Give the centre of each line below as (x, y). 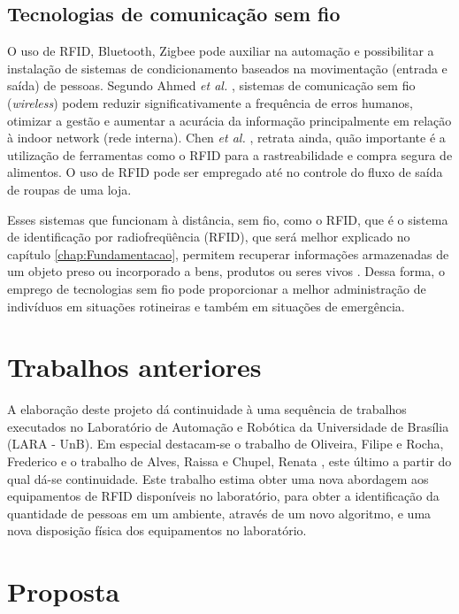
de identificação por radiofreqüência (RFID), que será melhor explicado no (209, 237)
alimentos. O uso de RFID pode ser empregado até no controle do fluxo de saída (225, 172)
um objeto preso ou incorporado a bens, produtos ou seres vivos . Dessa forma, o (226, 271)
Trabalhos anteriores (134, 367)
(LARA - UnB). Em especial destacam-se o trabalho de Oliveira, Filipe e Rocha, (226, 444)
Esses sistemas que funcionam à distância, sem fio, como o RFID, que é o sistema (228, 219)
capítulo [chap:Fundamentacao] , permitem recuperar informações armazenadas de (228, 253)
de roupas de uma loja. (69, 189)
